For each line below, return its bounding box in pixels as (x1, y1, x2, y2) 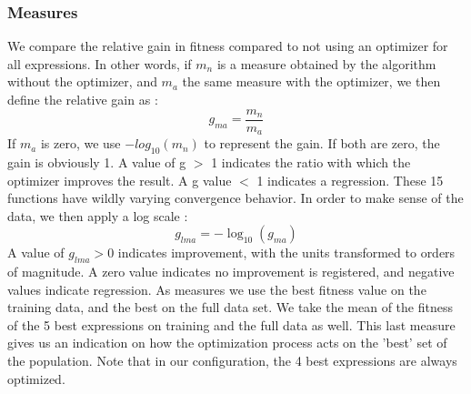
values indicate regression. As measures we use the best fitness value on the (7, 279, 426, 298)
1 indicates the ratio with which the (211, 152, 411, 171)
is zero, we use (40, 134, 121, 153)
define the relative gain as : (7, 90, 158, 108)
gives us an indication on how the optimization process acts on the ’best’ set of (7, 333, 447, 352)
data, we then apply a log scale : (7, 206, 188, 225)
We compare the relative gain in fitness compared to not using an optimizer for (7, 36, 448, 56)
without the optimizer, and (7, 72, 157, 91)
